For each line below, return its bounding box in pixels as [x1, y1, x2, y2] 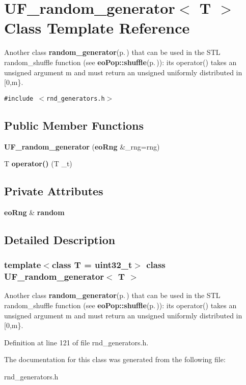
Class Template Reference [4, 17, 190, 38]
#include [4, 95, 34, 102]
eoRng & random [4, 206, 65, 217]
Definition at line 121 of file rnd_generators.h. [4, 337, 149, 347]
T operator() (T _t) [4, 158, 72, 169]
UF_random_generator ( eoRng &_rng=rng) [4, 141, 160, 152]
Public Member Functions [4, 117, 144, 133]
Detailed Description [4, 231, 116, 247]
